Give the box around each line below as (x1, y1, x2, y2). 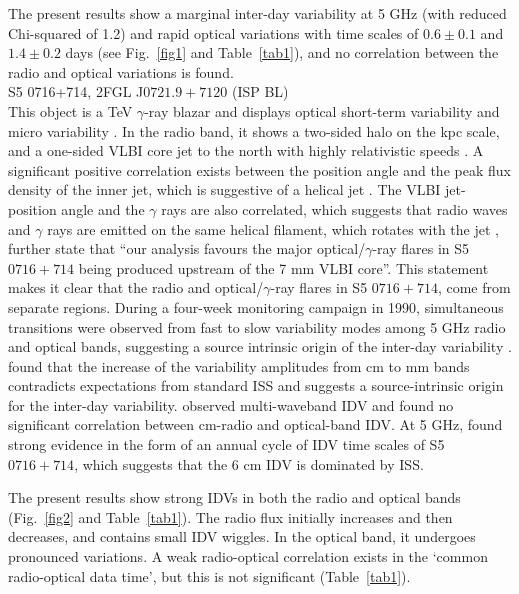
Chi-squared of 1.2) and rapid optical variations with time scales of (8, 22, 419, 43)
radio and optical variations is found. (8, 61, 234, 82)
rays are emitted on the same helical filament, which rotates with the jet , (47, 218, 499, 239)
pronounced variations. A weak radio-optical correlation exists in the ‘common (8, 546, 488, 567)
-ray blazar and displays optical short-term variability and (144, 100, 500, 121)
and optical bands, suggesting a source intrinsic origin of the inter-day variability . (8, 336, 512, 357)
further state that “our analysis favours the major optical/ (8, 238, 366, 259)
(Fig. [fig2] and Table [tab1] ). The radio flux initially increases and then (8, 506, 453, 527)
